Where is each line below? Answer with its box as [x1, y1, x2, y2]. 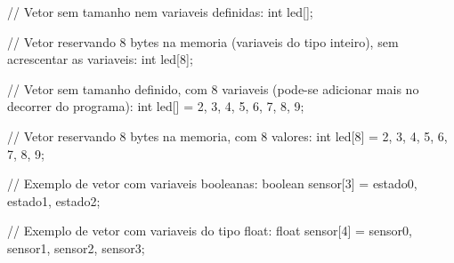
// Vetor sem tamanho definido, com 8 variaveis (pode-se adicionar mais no [7, 79, 419, 98]
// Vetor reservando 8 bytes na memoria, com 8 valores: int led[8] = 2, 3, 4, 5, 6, [7, 126, 448, 145]
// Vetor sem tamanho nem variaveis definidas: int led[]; [7, 3, 313, 20]
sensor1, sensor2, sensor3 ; [7, 238, 145, 257]
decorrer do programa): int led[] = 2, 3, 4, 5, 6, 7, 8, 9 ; [7, 97, 304, 116]
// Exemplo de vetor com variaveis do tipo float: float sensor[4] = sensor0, [7, 221, 412, 240]
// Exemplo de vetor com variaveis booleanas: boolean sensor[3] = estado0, [7, 174, 418, 193]
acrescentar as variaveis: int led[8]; [7, 50, 193, 68]
